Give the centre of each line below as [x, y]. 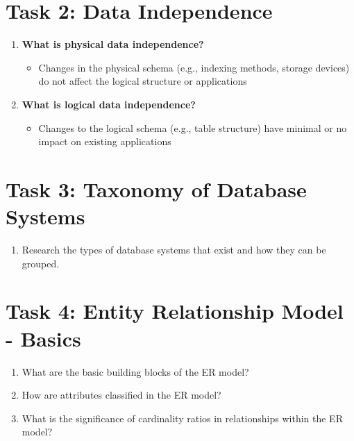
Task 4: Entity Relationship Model [175, 311]
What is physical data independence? [113, 44]
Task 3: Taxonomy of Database [156, 189]
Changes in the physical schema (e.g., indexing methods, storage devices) [194, 67]
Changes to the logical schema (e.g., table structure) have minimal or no [193, 127]
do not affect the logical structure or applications [143, 81]
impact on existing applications [105, 141]
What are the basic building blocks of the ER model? [135, 371]
